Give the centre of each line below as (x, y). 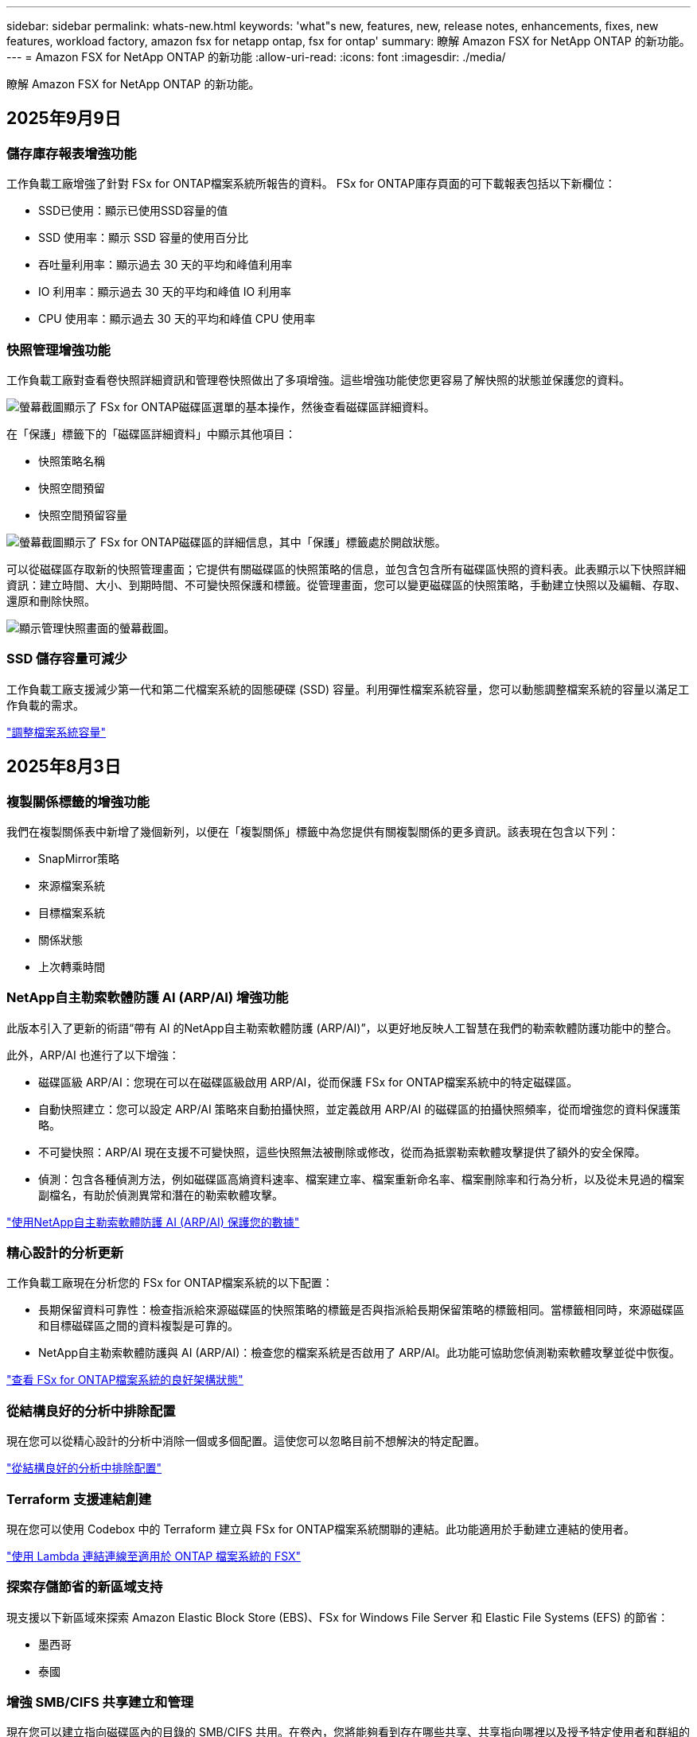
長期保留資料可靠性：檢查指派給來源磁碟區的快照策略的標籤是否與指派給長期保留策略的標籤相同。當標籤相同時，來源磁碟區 (361, 1310)
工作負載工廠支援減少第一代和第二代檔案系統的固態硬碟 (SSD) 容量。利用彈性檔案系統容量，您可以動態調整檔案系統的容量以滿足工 (348, 689)
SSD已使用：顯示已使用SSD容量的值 (133, 211)
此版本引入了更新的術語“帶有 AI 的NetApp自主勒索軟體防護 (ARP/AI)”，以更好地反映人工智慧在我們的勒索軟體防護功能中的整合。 (342, 1028)
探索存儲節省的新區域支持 (85, 1587)
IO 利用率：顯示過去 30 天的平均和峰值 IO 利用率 (165, 292)
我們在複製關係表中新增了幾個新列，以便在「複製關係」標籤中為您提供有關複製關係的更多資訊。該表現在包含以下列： (313, 831)
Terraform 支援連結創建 (79, 1499)
